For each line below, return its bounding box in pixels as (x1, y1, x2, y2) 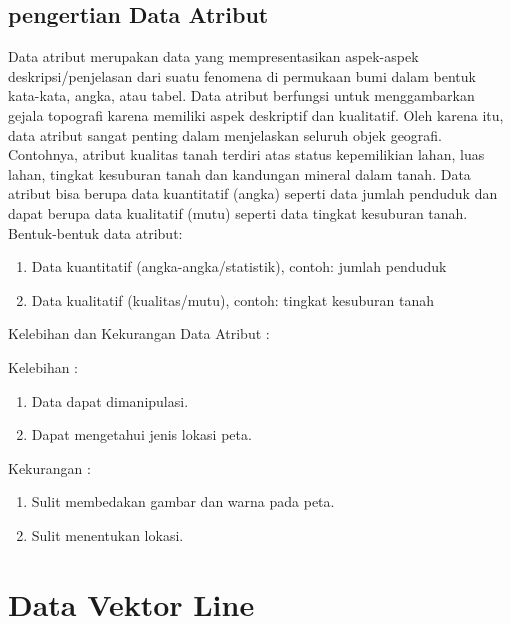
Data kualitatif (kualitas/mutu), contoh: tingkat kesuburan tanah (31, 289, 434, 310)
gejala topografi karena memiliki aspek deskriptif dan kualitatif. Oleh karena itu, (8, 104, 504, 125)
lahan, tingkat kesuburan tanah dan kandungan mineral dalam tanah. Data (8, 163, 471, 184)
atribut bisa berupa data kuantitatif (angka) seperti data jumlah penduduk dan (8, 183, 498, 204)
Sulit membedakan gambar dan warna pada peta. (31, 491, 335, 512)
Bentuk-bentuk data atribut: (8, 222, 183, 243)
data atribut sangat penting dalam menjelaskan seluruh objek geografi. (8, 124, 443, 145)
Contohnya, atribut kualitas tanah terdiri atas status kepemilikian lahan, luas (8, 144, 485, 165)
